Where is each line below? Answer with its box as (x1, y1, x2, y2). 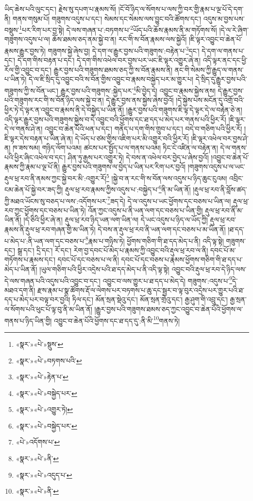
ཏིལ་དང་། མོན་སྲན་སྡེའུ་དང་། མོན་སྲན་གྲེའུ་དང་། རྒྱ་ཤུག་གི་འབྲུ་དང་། (72, 294, 228, 304)
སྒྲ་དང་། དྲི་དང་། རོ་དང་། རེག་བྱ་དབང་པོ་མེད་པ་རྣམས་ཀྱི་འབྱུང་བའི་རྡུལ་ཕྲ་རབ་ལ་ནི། (17, 245, 208, 255)
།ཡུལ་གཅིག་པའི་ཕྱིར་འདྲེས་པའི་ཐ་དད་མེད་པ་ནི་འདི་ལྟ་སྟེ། (39, 264, 169, 274)
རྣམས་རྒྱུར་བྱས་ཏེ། (4, 45, 46, 55)
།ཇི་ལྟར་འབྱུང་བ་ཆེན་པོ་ (188, 34, 242, 44)
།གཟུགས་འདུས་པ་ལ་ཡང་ (187, 161, 245, 172)
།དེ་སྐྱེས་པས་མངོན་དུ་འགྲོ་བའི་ (176, 95, 244, 105)
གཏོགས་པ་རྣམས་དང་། (4, 254, 56, 265)
